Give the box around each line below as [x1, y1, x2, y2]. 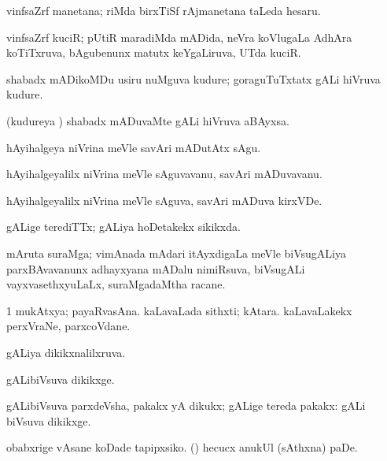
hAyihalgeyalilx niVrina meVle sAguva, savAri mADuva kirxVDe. [6, 191, 322, 208]
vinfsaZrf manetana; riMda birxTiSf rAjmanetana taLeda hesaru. [6, 2, 321, 18]
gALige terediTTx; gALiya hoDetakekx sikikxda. [6, 218, 241, 235]
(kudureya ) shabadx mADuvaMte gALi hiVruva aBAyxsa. [6, 112, 289, 128]
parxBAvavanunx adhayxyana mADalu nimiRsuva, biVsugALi [6, 260, 305, 277]
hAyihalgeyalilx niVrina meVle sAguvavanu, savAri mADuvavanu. [6, 165, 322, 182]
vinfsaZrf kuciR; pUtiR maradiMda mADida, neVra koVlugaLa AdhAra [6, 28, 352, 45]
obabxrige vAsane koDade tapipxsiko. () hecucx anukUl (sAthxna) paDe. [6, 439, 358, 455]
